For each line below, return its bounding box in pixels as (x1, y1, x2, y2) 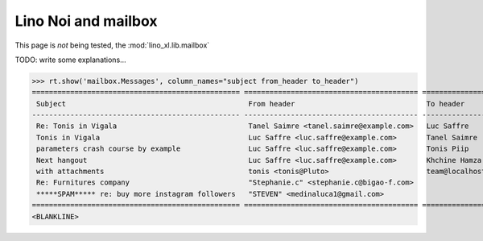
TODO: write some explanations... (14, 55, 126, 64)
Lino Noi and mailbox (14, 12, 158, 30)
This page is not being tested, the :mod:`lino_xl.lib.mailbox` (14, 40, 210, 50)
